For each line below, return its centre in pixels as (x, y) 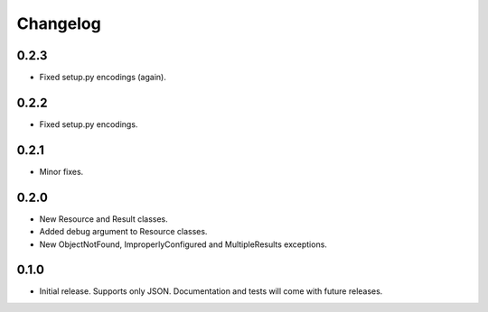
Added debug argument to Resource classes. (123, 232)
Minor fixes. (61, 171)
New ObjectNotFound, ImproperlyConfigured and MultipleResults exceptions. (183, 244)
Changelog (59, 23)
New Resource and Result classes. (104, 219)
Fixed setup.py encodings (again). (103, 78)
